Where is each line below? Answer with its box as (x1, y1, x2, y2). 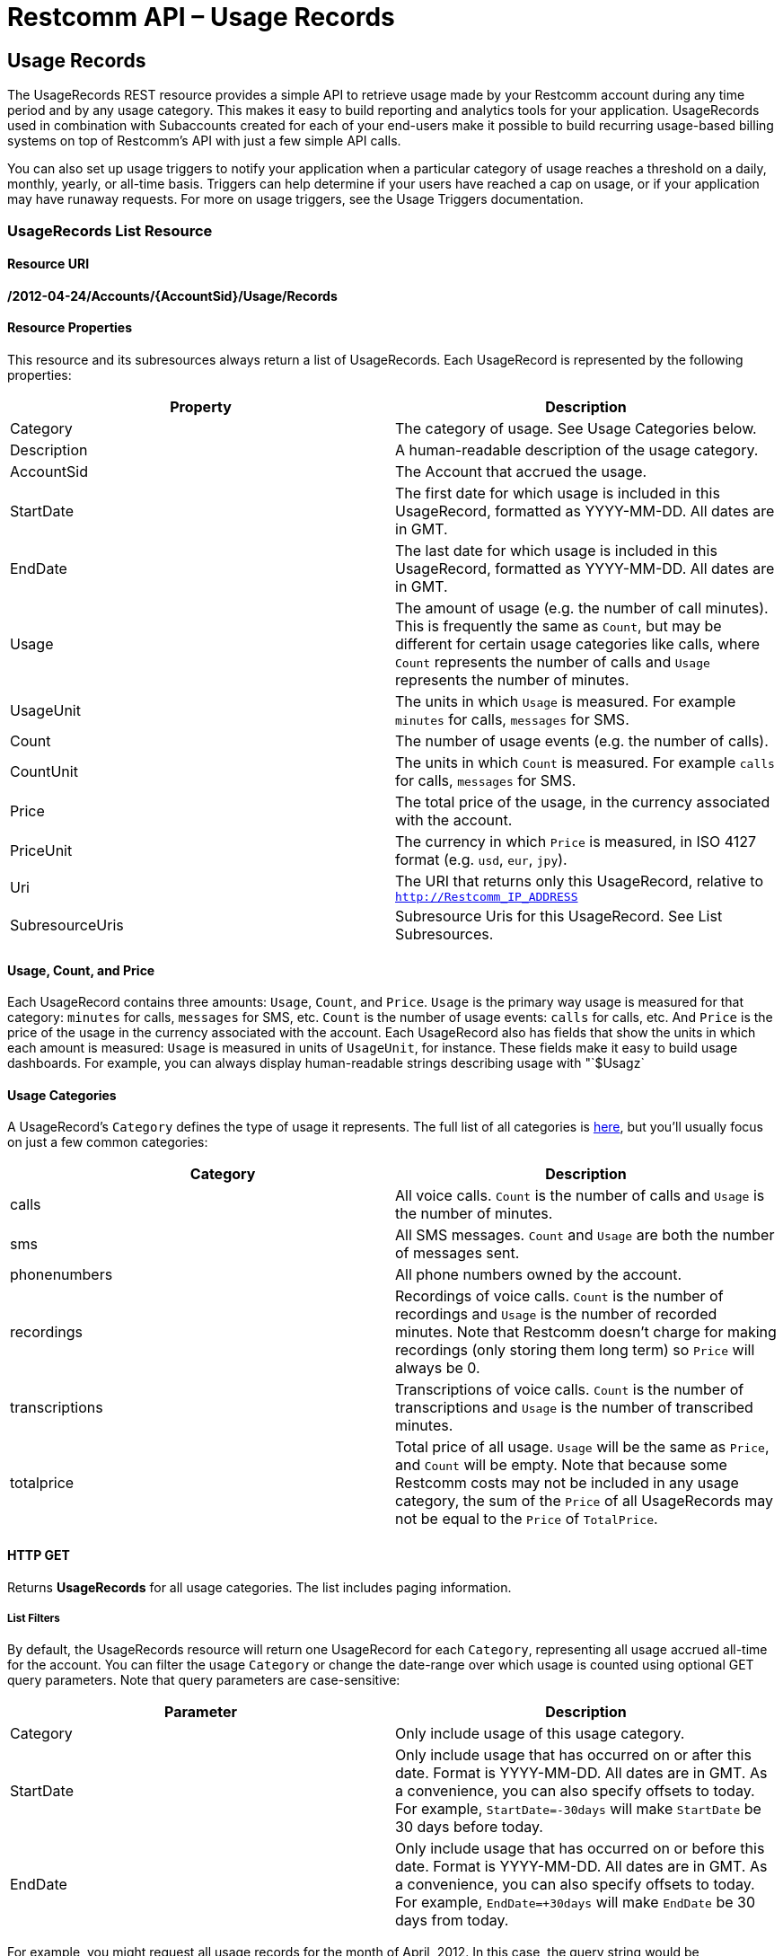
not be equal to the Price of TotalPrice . (395, 1510, 658, 1529)
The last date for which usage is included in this (395, 541, 717, 559)
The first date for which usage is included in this (395, 483, 720, 502)
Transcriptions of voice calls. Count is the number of (395, 1380, 744, 1399)
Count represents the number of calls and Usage (395, 652, 710, 671)
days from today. (395, 1911, 509, 1930)
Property (170, 397, 232, 416)
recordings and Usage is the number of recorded (395, 1305, 717, 1324)
